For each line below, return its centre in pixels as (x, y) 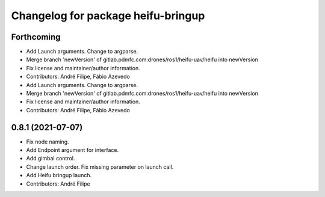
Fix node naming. (48, 142)
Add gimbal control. (51, 159)
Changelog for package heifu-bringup (108, 16)
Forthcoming (36, 37)
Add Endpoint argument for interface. (73, 150)
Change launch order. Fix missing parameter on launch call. (100, 167)
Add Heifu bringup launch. (59, 175)
